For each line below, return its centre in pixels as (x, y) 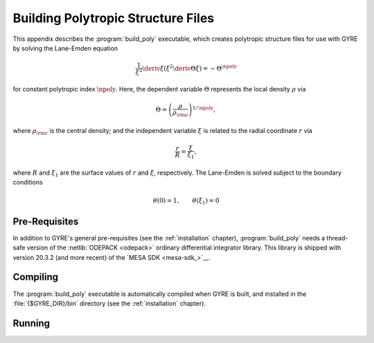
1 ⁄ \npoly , (204, 109)
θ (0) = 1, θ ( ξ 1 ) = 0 (186, 201)
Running (32, 323)
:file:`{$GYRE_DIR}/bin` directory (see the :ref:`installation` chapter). (109, 303)
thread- (337, 238)
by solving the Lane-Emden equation (65, 48)
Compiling (36, 277)
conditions (28, 182)
